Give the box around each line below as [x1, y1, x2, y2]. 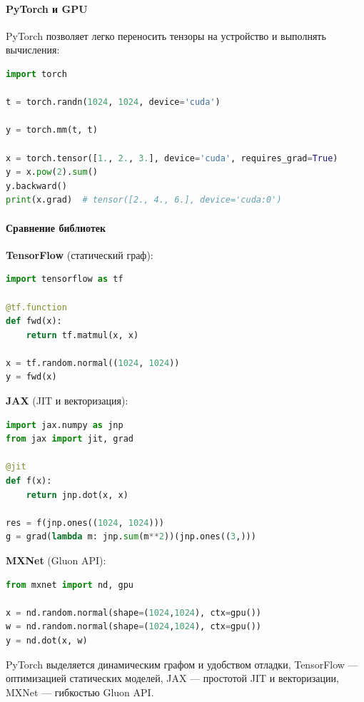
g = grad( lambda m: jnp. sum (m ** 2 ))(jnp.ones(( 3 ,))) [6, 531, 256, 542]
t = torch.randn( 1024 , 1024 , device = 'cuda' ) [6, 97, 221, 108]
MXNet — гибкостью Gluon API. [6, 684, 154, 699]
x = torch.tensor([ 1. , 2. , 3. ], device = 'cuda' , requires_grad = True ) [6, 153, 338, 163]
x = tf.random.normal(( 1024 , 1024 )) [6, 357, 180, 368]
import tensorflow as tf [6, 274, 123, 285]
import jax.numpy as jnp [6, 419, 123, 430]
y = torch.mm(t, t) [6, 125, 98, 136]
